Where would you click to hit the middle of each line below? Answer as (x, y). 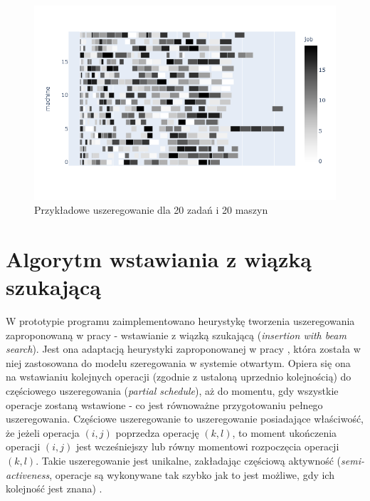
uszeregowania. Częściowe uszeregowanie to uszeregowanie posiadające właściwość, (185, 419)
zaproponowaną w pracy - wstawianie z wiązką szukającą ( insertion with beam (176, 335)
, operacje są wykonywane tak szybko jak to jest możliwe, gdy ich (192, 474)
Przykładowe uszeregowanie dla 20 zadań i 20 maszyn (151, 210)
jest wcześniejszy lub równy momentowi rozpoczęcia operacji (207, 446)
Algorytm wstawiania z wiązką (159, 258)
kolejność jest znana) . (54, 489)
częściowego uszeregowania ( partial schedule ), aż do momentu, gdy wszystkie (172, 391)
